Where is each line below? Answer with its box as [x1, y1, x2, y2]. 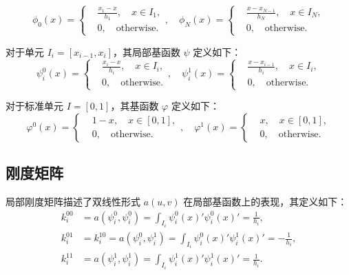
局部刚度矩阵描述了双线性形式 [6, 194, 140, 208]
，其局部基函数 [112, 44, 180, 59]
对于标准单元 [6, 99, 63, 113]
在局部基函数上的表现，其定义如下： [183, 194, 348, 208]
